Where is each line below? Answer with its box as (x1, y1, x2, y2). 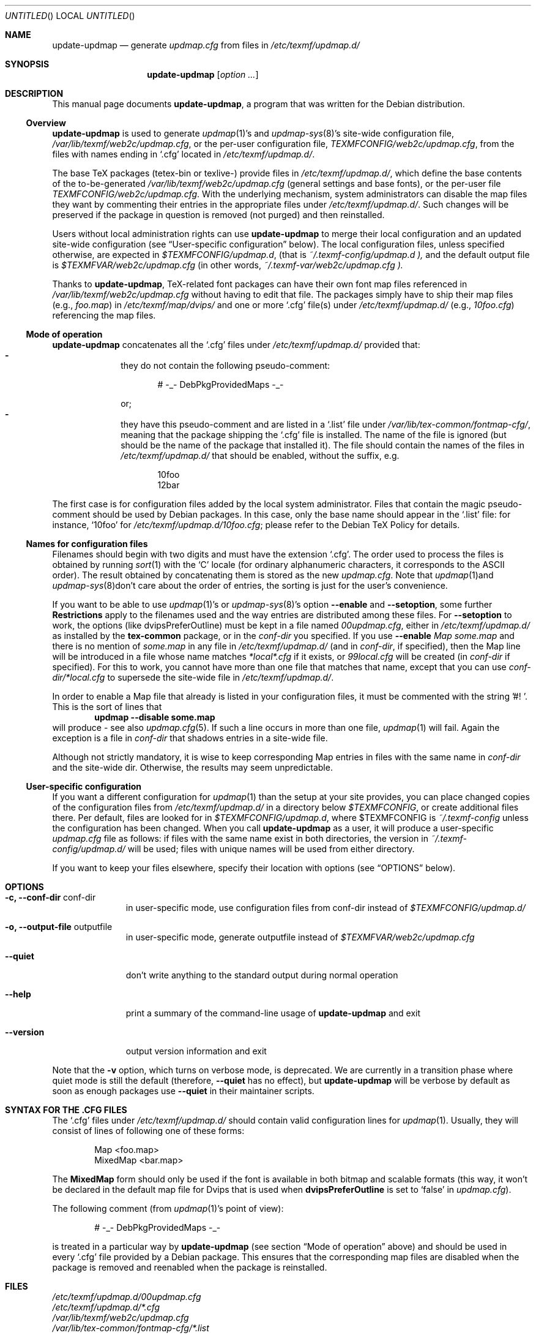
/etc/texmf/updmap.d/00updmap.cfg (52, 1291, 201, 1302)
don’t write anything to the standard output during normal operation (125, 970, 398, 980)
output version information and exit (125, 1046, 267, 1056)
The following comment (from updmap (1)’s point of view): (52, 1203, 284, 1214)
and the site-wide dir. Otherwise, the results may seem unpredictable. (52, 762, 333, 773)
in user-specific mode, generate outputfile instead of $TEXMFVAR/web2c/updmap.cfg (125, 932, 475, 942)
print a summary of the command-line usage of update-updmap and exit (125, 1008, 421, 1018)
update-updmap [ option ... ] (147, 69, 259, 80)
